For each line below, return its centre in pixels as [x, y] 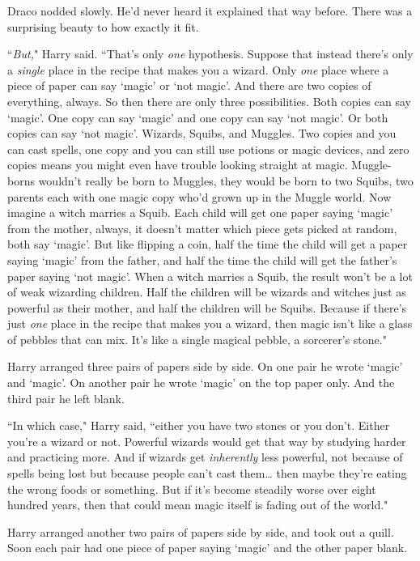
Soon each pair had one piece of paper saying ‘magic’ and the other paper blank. [208, 548]
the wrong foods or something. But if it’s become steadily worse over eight [192, 489]
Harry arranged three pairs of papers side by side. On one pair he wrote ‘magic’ [205, 366]
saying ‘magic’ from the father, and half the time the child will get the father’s [202, 259]
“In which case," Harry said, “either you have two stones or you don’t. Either [199, 425]
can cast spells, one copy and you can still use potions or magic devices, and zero [208, 149]
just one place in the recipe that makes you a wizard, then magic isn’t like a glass [210, 323]
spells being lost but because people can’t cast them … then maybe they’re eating [207, 473]
